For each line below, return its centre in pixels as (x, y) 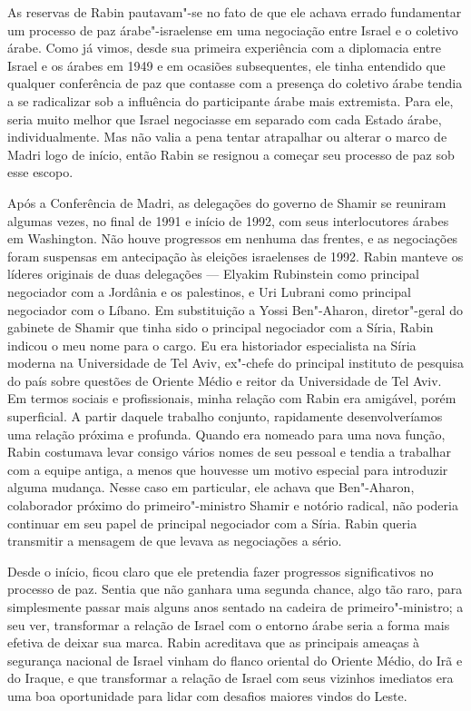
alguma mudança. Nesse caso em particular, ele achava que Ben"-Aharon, (211, 487)
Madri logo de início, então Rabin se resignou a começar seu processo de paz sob (231, 154)
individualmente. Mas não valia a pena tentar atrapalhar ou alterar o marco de (227, 137)
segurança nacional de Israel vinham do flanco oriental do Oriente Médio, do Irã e (235, 660)
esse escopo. (40, 172)
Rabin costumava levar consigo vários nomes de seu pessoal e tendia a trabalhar (229, 452)
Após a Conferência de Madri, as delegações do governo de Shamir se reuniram (227, 202)
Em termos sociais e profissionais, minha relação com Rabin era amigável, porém (232, 398)
